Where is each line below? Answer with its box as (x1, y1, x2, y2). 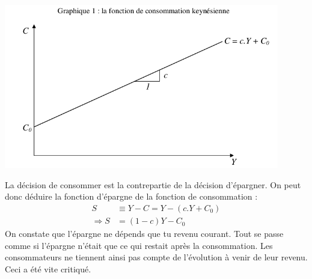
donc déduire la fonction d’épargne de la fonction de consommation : (5, 190, 258, 203)
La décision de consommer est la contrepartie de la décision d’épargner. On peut (5, 178, 301, 191)
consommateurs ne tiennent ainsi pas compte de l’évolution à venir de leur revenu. (5, 251, 308, 263)
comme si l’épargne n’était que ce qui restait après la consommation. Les (5, 239, 273, 251)
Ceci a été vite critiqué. (5, 262, 91, 275)
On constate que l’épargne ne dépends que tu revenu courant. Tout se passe (5, 227, 284, 240)
